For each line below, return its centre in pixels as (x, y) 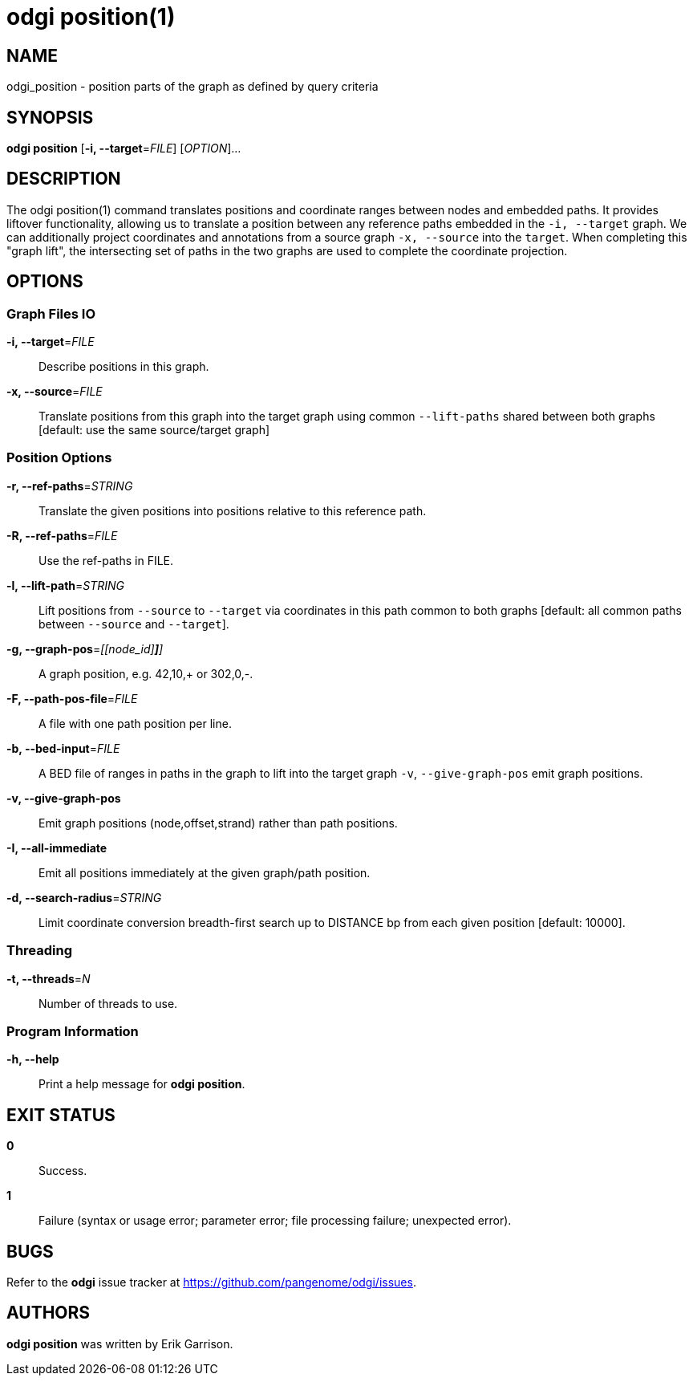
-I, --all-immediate (57, 847)
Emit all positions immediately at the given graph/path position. (205, 872)
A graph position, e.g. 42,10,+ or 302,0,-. (146, 673)
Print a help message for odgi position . (142, 1084)
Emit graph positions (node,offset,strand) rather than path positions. (218, 823)
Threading (40, 951)
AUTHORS (49, 1313)
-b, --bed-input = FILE (63, 748)
